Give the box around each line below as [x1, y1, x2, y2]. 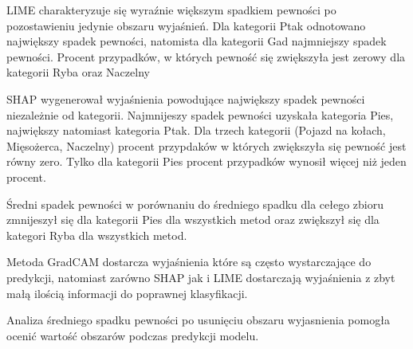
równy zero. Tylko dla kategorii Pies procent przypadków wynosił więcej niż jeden [6, 153, 407, 170]
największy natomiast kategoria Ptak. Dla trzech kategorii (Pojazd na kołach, [6, 122, 386, 139]
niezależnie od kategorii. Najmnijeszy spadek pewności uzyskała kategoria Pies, [6, 106, 394, 123]
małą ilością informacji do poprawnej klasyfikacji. [6, 284, 248, 301]
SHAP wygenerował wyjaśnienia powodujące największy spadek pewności [6, 90, 365, 107]
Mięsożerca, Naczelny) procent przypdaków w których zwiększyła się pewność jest [6, 137, 407, 154]
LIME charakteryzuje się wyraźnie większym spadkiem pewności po [6, 2, 336, 18]
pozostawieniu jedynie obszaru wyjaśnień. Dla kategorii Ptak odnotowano [6, 17, 366, 33]
